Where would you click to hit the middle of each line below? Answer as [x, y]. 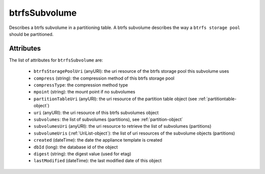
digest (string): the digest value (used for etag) [82, 154]
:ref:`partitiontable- [217, 99]
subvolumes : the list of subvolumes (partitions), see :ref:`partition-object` [108, 119]
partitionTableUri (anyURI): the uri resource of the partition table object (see [115, 99]
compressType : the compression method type [81, 85]
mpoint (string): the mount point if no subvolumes [84, 92]
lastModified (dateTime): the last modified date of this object [98, 161]
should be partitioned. [31, 34]
